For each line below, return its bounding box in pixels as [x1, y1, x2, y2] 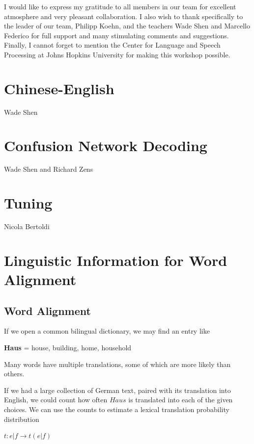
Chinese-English [4, 78, 114, 98]
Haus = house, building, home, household [4, 342, 132, 353]
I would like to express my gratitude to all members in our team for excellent [4, 1, 236, 11]
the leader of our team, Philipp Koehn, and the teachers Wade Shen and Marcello [4, 21, 250, 31]
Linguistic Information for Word [4, 250, 227, 270]
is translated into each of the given [128, 394, 233, 405]
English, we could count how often [4, 394, 108, 405]
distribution [4, 414, 39, 424]
